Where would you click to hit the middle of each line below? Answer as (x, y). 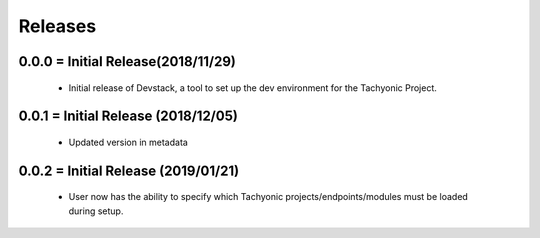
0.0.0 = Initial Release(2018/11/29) (127, 61)
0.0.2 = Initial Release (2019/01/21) (129, 170)
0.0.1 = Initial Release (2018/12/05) (128, 116)
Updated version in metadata (128, 142)
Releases (57, 26)
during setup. (96, 211)
